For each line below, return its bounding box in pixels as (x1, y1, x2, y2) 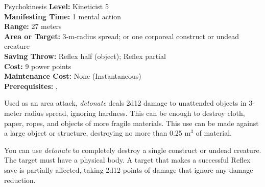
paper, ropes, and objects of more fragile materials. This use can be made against (4, 117, 259, 128)
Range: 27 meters (4, 21, 62, 32)
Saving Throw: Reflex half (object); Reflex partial (4, 50, 166, 61)
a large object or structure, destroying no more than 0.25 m (4, 128, 191, 138)
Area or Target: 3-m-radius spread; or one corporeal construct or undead (4, 30, 239, 41)
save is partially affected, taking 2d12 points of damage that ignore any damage (4, 164, 253, 175)
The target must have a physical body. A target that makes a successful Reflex (4, 154, 251, 165)
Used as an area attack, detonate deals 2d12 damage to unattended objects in (4, 98, 247, 108)
